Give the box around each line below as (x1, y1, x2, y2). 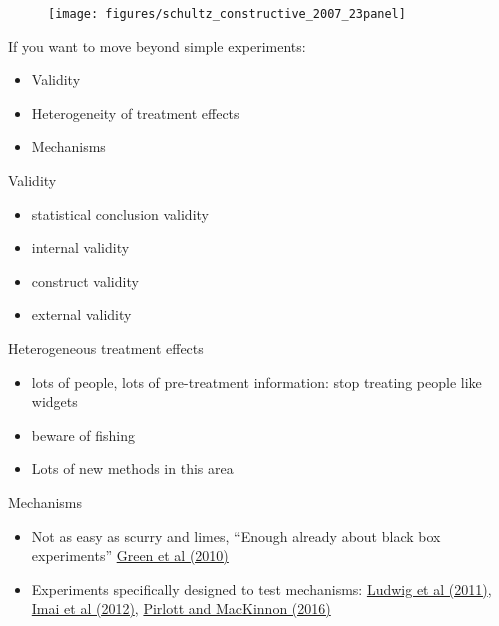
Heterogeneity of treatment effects (31, 102, 240, 123)
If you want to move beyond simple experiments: (8, 35, 306, 56)
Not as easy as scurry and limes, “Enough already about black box (31, 525, 441, 546)
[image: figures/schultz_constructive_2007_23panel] (48, 7, 406, 21)
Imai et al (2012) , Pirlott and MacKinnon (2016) (31, 598, 331, 619)
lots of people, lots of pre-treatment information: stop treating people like (31, 371, 482, 392)
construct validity (31, 270, 139, 291)
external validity (31, 304, 132, 325)
